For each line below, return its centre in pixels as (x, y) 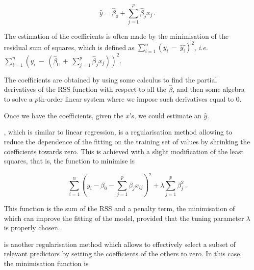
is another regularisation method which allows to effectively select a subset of (120, 244)
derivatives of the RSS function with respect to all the (85, 89)
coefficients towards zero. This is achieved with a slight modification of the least (124, 151)
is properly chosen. (32, 228)
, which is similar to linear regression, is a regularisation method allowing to (118, 132)
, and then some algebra (208, 89)
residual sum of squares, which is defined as (69, 47)
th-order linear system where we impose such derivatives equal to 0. (140, 99)
